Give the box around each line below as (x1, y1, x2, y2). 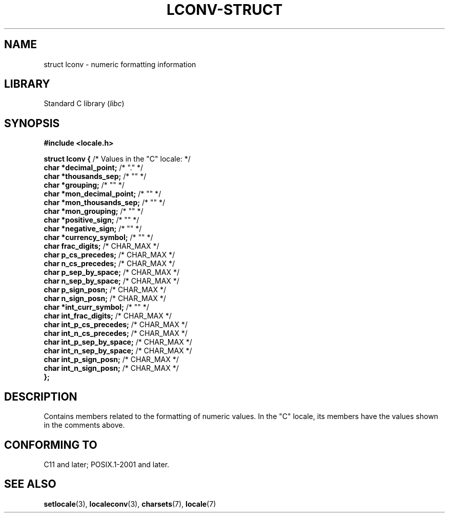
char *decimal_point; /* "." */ (44, 163, 144, 172)
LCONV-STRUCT (166, 1, 283, 18)
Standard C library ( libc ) (44, 99, 125, 108)
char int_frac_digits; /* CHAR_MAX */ (44, 311, 172, 321)
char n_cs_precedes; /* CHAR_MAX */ (44, 259, 175, 268)
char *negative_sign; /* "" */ (44, 224, 142, 233)
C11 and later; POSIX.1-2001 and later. (44, 460, 170, 469)
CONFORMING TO (4, 438, 97, 451)
